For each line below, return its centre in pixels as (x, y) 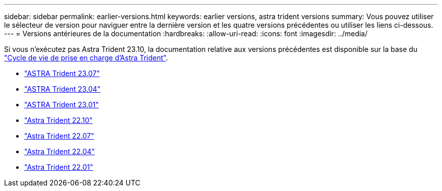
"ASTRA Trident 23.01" (62, 105)
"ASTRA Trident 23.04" (63, 89)
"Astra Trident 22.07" (59, 136)
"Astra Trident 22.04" (60, 151)
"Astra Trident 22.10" (59, 120)
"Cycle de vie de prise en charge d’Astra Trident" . (86, 58)
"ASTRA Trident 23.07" (62, 73)
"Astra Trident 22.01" (59, 167)
